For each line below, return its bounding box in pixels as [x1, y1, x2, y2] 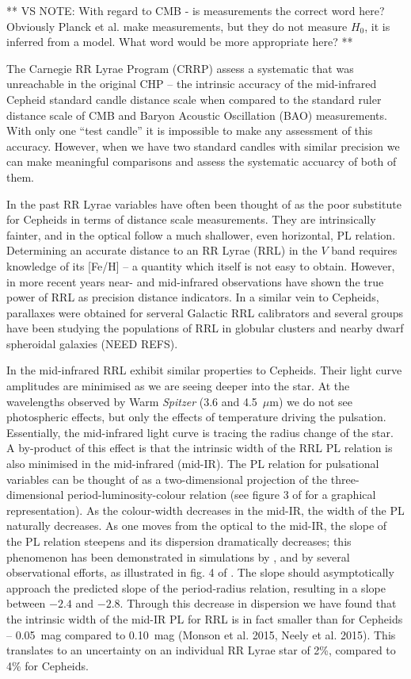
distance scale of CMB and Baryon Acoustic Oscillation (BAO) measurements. [6, 106, 387, 123]
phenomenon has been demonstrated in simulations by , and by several [6, 548, 350, 565]
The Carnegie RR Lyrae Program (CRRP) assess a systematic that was [6, 59, 354, 76]
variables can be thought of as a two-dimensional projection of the [6, 470, 328, 487]
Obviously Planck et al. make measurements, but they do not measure [6, 17, 348, 34]
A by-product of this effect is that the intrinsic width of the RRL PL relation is [6, 439, 393, 456]
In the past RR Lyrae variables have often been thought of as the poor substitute [6, 195, 401, 212]
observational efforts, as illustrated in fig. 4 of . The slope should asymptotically [6, 564, 394, 581]
